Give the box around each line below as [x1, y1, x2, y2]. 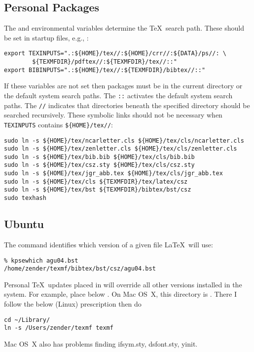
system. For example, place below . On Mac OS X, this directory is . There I [4, 289, 237, 299]
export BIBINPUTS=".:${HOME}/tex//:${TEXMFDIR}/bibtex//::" [4, 66, 206, 74]
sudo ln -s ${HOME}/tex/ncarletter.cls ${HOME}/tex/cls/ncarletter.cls [4, 137, 244, 144]
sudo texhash [4, 195, 46, 202]
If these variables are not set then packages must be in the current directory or [4, 80, 243, 91]
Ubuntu [4, 216, 44, 232]
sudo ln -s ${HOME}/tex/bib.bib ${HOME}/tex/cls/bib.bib [4, 153, 195, 160]
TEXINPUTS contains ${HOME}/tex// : [4, 119, 113, 129]
